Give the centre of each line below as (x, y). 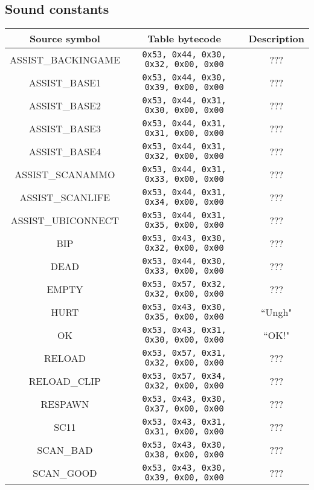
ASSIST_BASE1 (65, 82)
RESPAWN (65, 404)
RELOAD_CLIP (65, 381)
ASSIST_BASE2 (65, 105)
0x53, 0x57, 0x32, (184, 284)
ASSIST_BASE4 (65, 151)
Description (276, 39)
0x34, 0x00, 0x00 (184, 202)
